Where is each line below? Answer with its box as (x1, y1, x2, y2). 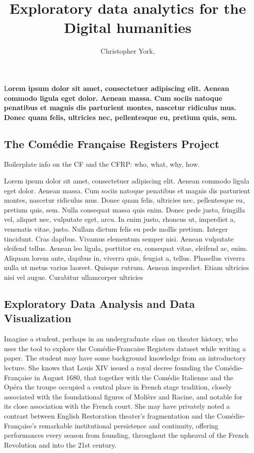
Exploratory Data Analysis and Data (4, 296, 195, 311)
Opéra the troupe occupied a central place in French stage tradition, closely (4, 382, 232, 392)
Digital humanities (64, 17, 192, 37)
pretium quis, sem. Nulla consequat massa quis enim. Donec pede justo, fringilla (4, 204, 245, 214)
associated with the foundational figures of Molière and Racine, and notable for (4, 391, 243, 401)
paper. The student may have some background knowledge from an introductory (4, 353, 246, 363)
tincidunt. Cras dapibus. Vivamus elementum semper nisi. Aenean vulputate (4, 233, 234, 243)
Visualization (4, 310, 72, 326)
